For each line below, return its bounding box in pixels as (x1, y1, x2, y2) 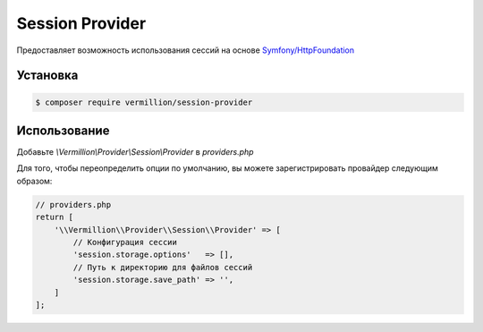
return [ (35, 212, 74, 223)
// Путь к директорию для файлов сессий (72, 262, 253, 272)
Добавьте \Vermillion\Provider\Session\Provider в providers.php (16, 147, 254, 157)
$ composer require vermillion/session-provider (35, 97, 253, 107)
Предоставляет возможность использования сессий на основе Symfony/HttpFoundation (16, 45, 355, 55)
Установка (16, 68, 79, 83)
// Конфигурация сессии (72, 237, 178, 247)
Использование (16, 123, 110, 138)
